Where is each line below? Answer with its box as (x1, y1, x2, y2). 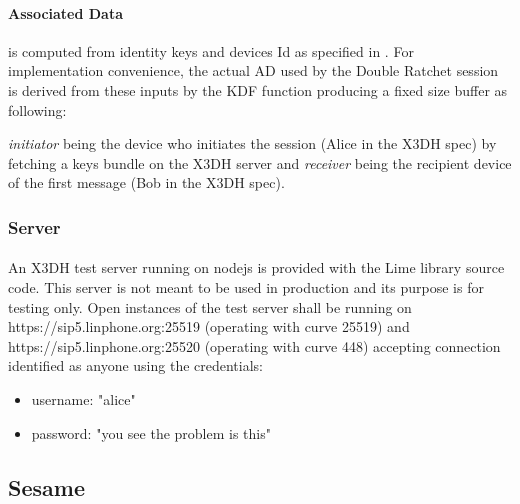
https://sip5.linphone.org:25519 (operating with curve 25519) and (8, 316, 410, 337)
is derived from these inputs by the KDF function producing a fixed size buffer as (8, 79, 508, 100)
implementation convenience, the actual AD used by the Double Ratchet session (8, 60, 499, 81)
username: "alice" (31, 388, 136, 409)
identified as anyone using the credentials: (8, 355, 263, 376)
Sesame (8, 471, 85, 502)
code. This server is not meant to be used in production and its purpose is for (8, 276, 484, 297)
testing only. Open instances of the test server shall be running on (8, 296, 412, 317)
